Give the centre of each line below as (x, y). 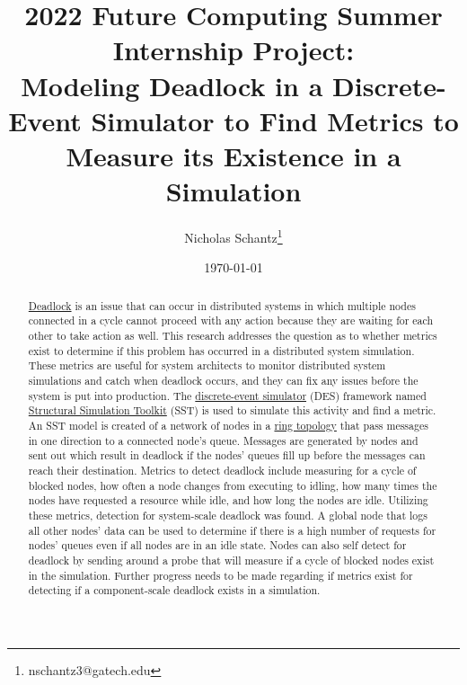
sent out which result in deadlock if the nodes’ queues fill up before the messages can (227, 455)
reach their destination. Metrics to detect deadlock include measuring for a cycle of (222, 470)
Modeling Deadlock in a (172, 85)
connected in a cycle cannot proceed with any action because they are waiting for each (231, 320)
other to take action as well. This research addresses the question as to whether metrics (233, 336)
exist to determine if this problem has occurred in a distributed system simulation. (221, 350)
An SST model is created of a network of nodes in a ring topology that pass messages (228, 425)
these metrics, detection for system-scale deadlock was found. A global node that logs (228, 515)
